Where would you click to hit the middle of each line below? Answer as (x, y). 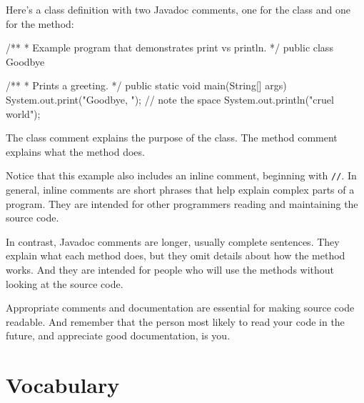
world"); (23, 113)
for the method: (40, 23)
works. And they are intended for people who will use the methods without (170, 269)
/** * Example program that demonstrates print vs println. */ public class (170, 48)
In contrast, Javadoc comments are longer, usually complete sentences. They (173, 241)
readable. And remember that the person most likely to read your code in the (175, 321)
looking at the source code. (65, 283)
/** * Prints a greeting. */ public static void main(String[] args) (146, 85)
